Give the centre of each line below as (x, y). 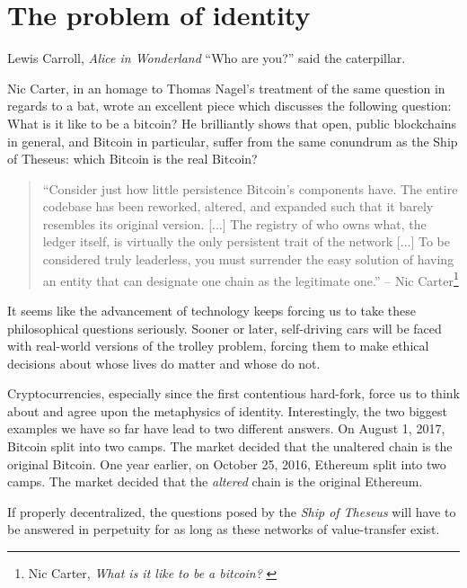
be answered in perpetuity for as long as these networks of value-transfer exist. (224, 529)
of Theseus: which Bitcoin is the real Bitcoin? (132, 159)
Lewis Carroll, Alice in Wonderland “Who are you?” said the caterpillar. (207, 58)
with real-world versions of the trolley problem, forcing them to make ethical (218, 346)
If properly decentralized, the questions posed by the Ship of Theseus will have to (232, 511)
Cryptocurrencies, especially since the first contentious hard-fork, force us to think (233, 393)
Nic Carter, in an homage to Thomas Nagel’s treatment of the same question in (226, 88)
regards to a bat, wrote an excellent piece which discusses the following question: (229, 106)
